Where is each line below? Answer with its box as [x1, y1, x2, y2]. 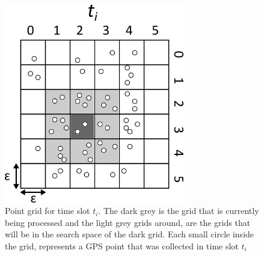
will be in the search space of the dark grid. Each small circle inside [5, 228, 254, 240]
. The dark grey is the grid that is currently [98, 204, 259, 217]
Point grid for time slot [5, 204, 90, 217]
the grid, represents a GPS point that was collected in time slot [5, 239, 239, 252]
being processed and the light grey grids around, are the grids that [5, 216, 251, 228]
